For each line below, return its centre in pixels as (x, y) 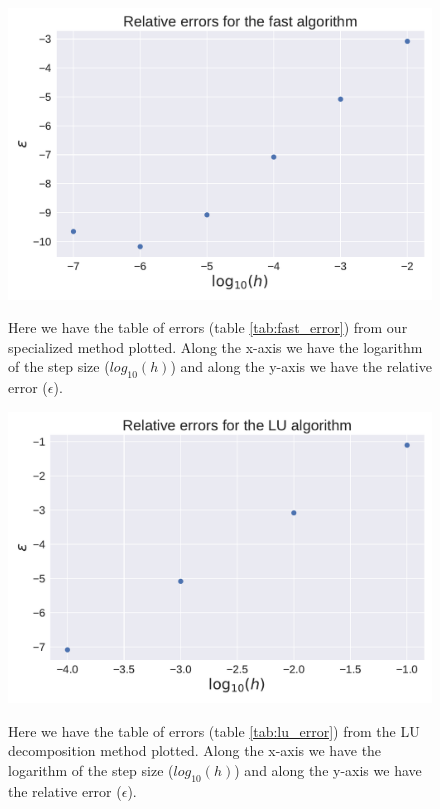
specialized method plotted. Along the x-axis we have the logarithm (215, 346)
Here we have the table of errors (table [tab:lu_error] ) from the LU (214, 730)
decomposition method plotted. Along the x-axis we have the (195, 750)
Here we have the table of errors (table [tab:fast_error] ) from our (208, 327)
